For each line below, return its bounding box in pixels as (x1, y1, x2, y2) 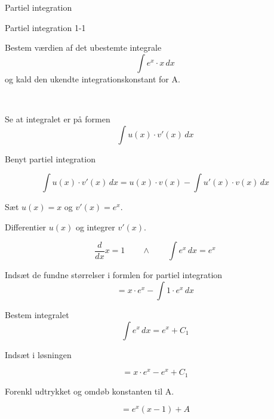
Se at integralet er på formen (5, 112, 110, 125)
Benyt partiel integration (5, 152, 96, 165)
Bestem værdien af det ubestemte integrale (5, 41, 162, 54)
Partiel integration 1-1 (5, 21, 86, 33)
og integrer (75, 220, 115, 233)
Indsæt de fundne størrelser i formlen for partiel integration (5, 269, 223, 281)
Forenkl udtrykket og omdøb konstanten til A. (5, 384, 174, 397)
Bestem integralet (5, 308, 69, 321)
